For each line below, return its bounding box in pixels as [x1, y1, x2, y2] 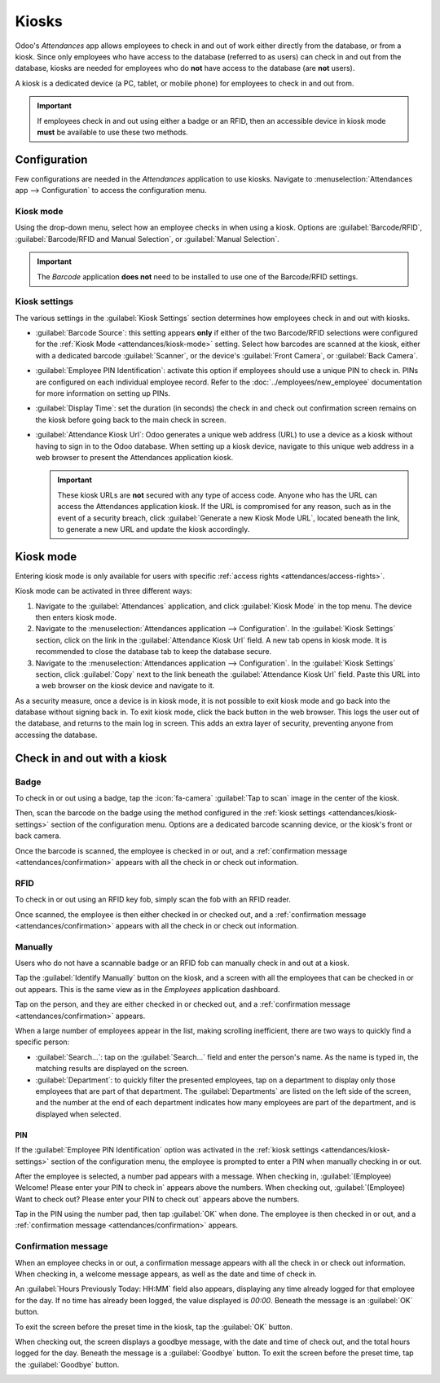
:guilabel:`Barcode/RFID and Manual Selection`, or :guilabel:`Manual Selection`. [15, 234, 280, 244]
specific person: [15, 1037, 70, 1047]
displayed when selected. [35, 1109, 121, 1119]
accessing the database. [15, 730, 98, 740]
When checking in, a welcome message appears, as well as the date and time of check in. [15, 1269, 317, 1279]
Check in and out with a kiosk [15, 751, 167, 765]
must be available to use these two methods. [37, 127, 189, 137]
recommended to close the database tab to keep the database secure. [35, 647, 272, 656]
